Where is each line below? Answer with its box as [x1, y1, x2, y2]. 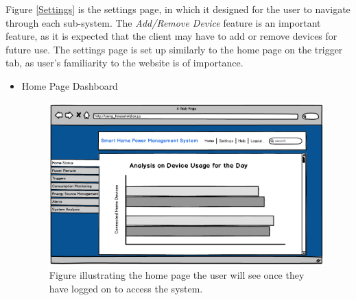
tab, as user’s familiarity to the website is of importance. [5, 55, 244, 70]
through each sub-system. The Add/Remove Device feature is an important [5, 15, 321, 29]
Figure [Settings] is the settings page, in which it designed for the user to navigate [5, 2, 351, 16]
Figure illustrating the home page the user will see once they [49, 268, 305, 282]
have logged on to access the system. [49, 282, 203, 296]
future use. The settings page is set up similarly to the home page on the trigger [5, 42, 343, 56]
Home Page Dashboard [21, 78, 118, 92]
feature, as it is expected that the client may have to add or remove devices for [5, 29, 337, 43]
